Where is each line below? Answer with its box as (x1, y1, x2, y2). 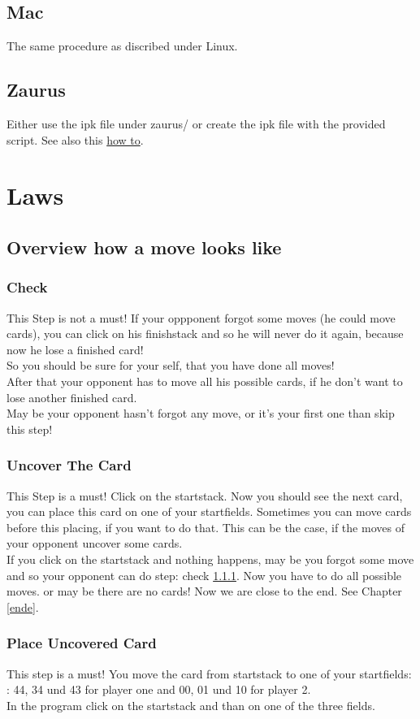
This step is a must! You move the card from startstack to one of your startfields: (6, 665, 412, 682)
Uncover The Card (6, 455, 132, 475)
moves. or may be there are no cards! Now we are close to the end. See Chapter (6, 583, 402, 600)
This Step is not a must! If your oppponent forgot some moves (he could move (6, 309, 396, 326)
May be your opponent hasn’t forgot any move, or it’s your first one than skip (6, 405, 395, 422)
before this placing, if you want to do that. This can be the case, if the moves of (6, 518, 405, 535)
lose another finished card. (6, 388, 137, 405)
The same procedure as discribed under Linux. (6, 37, 238, 54)
